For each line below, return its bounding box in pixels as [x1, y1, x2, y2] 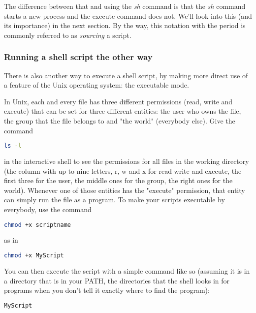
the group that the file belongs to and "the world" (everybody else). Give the [4, 115, 235, 125]
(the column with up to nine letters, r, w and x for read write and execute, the [4, 165, 242, 176]
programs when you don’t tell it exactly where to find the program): [4, 285, 210, 295]
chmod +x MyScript [4, 252, 64, 259]
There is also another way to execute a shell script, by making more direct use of [4, 70, 248, 80]
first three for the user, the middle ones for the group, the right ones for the [4, 175, 233, 186]
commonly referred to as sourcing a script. [4, 30, 131, 40]
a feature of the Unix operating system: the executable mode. [4, 80, 189, 90]
